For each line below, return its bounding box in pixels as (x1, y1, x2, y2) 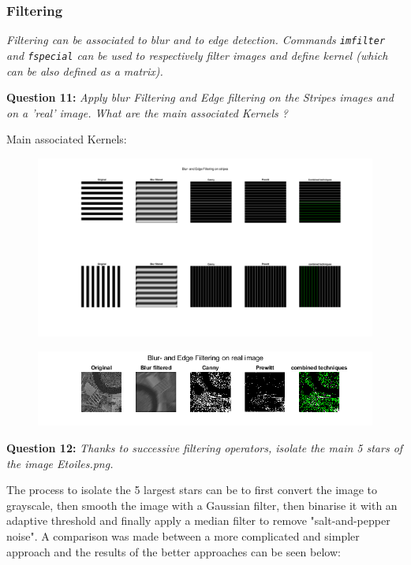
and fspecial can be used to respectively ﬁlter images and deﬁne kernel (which (6, 46, 388, 63)
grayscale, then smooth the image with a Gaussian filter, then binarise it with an (6, 496, 398, 513)
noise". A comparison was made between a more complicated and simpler (6, 527, 360, 544)
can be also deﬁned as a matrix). (6, 62, 163, 79)
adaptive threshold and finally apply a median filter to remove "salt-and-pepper (6, 512, 390, 529)
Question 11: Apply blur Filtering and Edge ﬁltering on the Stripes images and (6, 89, 394, 106)
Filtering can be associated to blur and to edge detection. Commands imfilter (6, 32, 386, 48)
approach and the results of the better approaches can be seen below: (6, 543, 341, 559)
